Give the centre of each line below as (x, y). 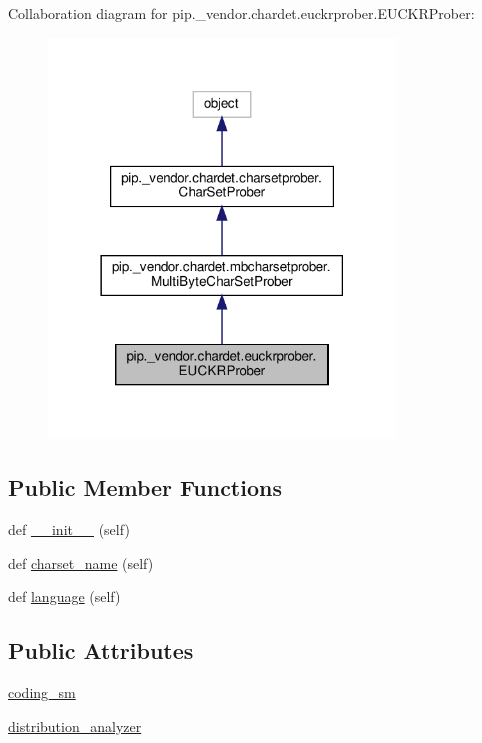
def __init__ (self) (69, 529)
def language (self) (64, 596)
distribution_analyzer (75, 725)
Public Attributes (101, 650)
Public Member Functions (145, 487)
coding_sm (42, 692)
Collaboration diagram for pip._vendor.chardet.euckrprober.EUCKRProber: (241, 13)
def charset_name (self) (81, 562)
